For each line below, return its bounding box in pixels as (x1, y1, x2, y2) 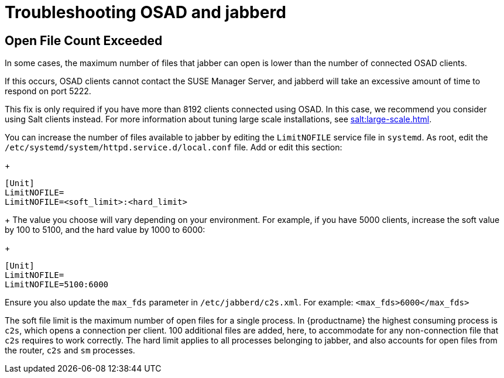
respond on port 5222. (5, 86, 91, 97)
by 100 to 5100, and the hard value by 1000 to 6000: (5, 225, 205, 235)
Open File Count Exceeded (5, 33, 163, 48)
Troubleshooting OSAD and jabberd (5, 2, 286, 22)
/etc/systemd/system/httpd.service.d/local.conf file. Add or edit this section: (5, 142, 342, 153)
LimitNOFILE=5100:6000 (5, 280, 109, 290)
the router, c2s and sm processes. (5, 345, 135, 356)
